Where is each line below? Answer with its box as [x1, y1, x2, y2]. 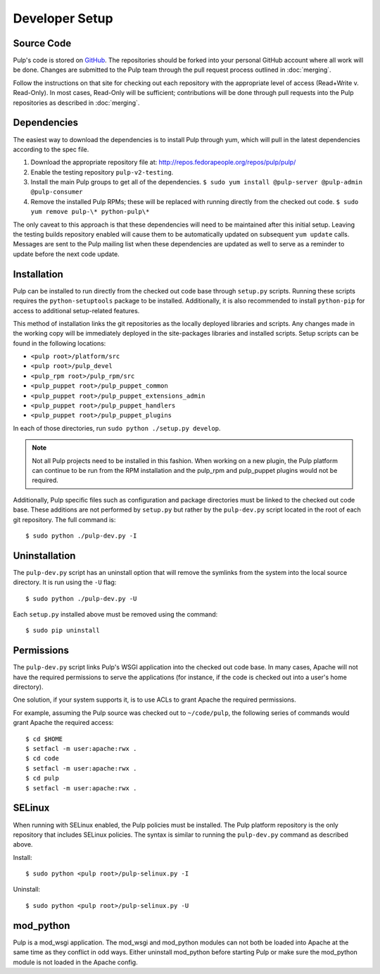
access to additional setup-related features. [13, 306, 140, 315]
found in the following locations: [13, 339, 106, 348]
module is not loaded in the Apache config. [13, 958, 138, 966]
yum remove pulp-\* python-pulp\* [30, 208, 150, 216]
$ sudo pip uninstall [25, 626, 100, 635]
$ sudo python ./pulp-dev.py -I [25, 531, 137, 540]
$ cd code [25, 754, 59, 763]
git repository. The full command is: [13, 515, 116, 524]
